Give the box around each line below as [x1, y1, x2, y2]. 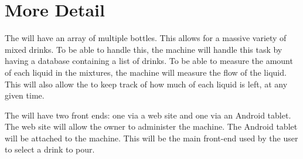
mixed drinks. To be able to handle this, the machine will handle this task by [5, 43, 282, 55]
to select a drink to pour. [5, 143, 95, 155]
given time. [5, 89, 45, 102]
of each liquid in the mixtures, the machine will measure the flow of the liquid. [5, 66, 287, 78]
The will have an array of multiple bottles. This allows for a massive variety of [5, 32, 287, 44]
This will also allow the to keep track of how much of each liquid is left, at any [5, 77, 288, 90]
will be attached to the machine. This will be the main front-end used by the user [5, 131, 298, 144]
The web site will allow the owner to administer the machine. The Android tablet [5, 120, 298, 133]
